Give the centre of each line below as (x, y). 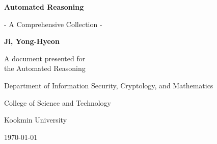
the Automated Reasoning (45, 68)
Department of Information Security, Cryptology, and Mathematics (109, 85)
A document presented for (45, 58)
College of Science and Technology (58, 102)
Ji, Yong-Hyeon (32, 41)
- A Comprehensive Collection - (53, 24)
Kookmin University (36, 120)
